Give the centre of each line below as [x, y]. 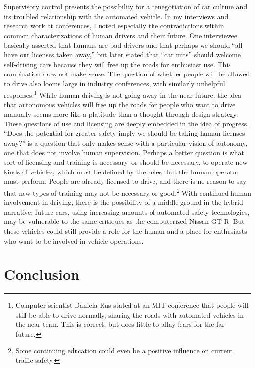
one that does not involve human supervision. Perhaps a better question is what [124, 152]
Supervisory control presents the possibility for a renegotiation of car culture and [126, 6]
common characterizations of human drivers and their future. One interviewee [121, 35]
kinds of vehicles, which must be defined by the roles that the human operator [122, 171]
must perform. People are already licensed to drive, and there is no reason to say [125, 181]
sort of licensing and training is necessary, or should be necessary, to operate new [126, 162]
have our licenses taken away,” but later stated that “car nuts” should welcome [123, 54]
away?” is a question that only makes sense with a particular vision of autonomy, [126, 142]
